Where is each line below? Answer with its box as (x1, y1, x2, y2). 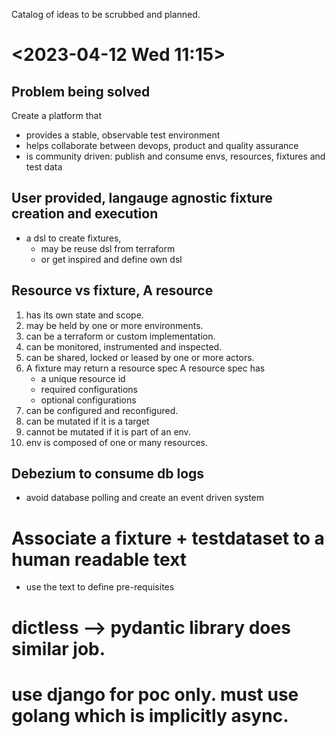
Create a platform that (11, 110, 102, 121)
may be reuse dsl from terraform (40, 242, 176, 254)
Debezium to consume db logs (11, 465, 205, 483)
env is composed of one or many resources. (25, 436, 208, 448)
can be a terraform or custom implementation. (25, 330, 216, 342)
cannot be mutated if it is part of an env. (25, 425, 191, 438)
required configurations (40, 383, 139, 395)
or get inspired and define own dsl (40, 253, 183, 265)
